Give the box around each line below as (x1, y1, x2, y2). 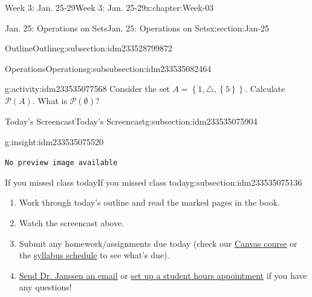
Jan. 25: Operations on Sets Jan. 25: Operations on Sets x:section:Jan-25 (5, 21, 270, 34)
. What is (32, 94, 67, 106)
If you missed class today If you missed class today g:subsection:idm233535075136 (5, 175, 302, 188)
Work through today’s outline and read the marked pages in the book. (19, 196, 280, 209)
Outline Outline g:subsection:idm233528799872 (5, 42, 173, 54)
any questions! (19, 281, 72, 293)
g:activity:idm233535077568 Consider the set (5, 82, 170, 95)
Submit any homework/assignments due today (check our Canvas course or (19, 237, 297, 249)
